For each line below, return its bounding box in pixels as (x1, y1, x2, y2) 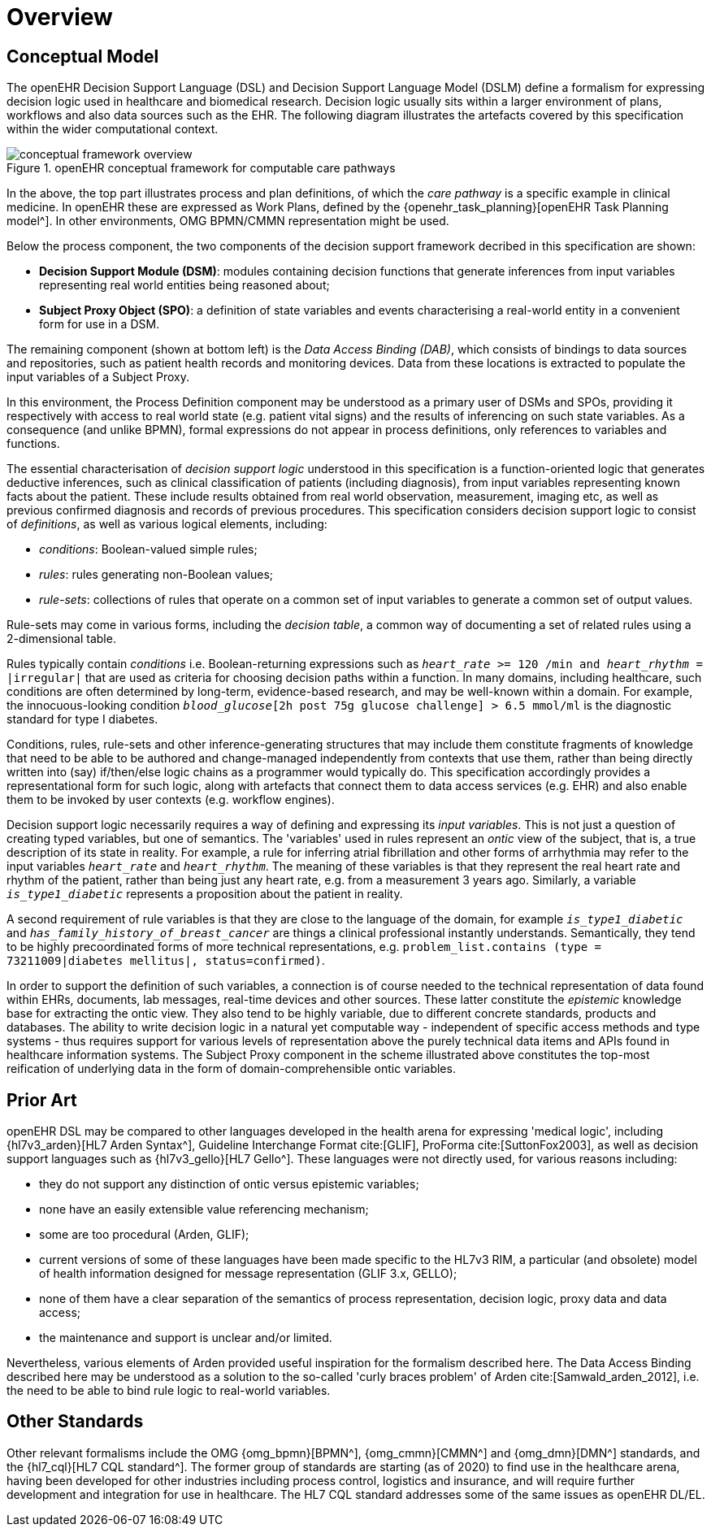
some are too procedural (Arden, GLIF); (39, 1227, 249, 1242)
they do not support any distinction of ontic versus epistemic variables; (39, 1177, 419, 1192)
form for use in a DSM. (39, 317, 160, 332)
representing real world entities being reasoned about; (39, 278, 330, 293)
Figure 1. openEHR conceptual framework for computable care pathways (7, 161, 396, 176)
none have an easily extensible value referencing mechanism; (39, 1202, 369, 1217)
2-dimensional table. (7, 632, 116, 646)
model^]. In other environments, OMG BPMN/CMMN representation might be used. (7, 214, 449, 228)
